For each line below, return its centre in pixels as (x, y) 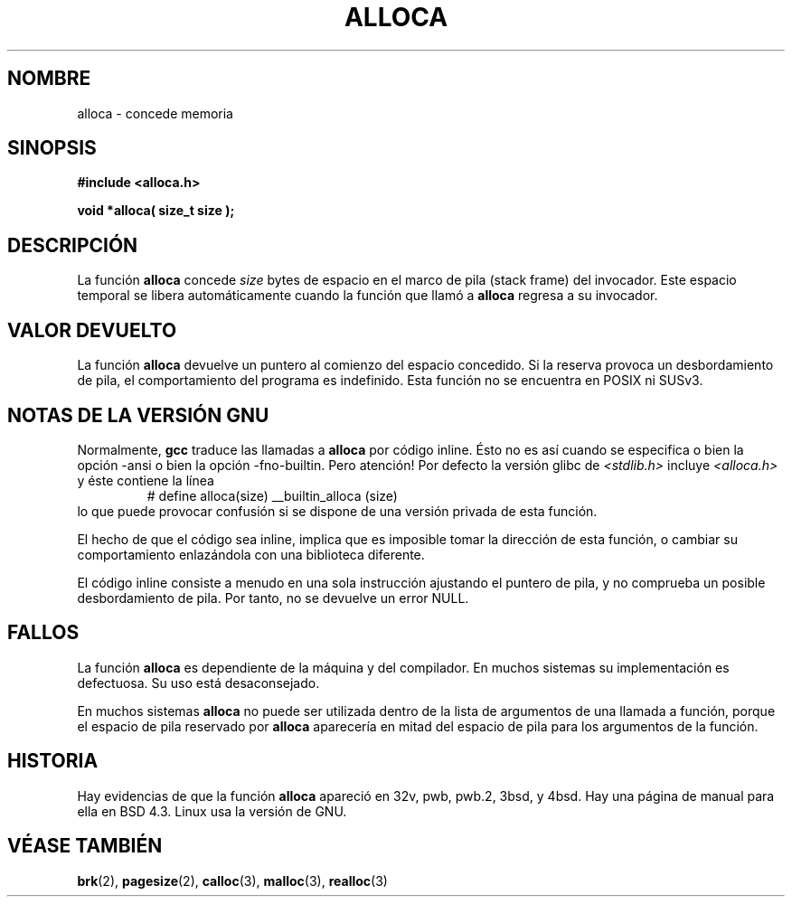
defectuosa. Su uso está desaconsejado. (198, 683)
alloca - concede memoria (155, 113)
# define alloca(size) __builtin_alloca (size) (272, 495)
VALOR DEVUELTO (92, 330)
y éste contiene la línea (146, 480)
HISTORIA (53, 761)
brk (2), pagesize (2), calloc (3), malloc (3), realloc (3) (232, 880)
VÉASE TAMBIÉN (85, 846)
